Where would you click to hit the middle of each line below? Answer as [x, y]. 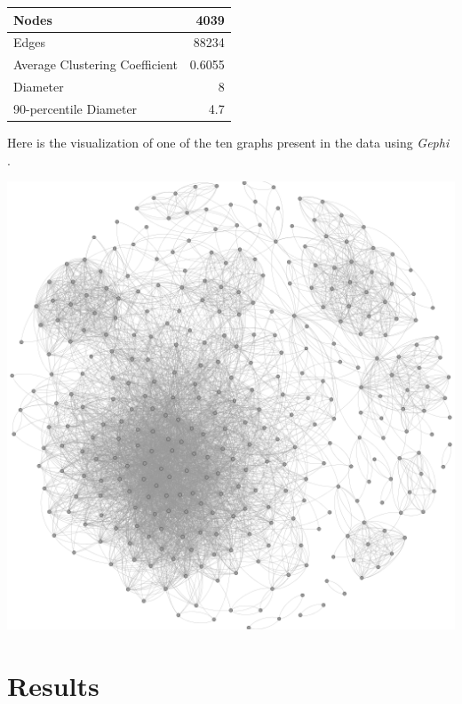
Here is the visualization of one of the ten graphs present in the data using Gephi [228, 142]
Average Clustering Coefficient [96, 64]
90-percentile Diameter [76, 108]
